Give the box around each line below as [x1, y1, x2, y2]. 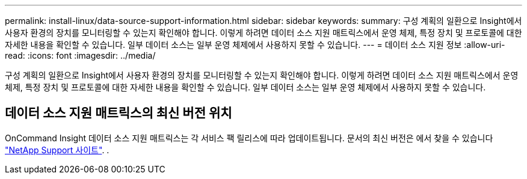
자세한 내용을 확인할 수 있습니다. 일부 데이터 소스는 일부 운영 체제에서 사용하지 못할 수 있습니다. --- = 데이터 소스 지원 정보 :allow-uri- [5, 40, 505, 50]
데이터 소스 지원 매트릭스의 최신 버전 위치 [5, 105, 232, 121]
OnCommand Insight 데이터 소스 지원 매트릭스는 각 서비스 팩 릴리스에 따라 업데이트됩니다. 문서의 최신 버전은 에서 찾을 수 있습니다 [5, 132, 493, 143]
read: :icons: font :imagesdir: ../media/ [5, 50, 156, 60]
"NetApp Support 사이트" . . [5, 144, 109, 155]
